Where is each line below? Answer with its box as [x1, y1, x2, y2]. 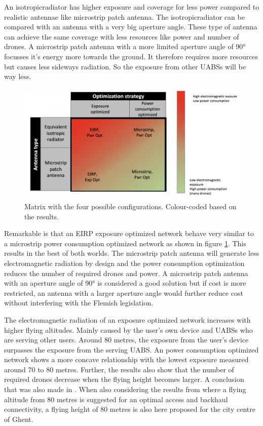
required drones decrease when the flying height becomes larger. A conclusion [4, 374, 244, 384]
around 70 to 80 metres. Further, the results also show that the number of [4, 364, 234, 374]
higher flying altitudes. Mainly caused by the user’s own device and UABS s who [4, 324, 253, 335]
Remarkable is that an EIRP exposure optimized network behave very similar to [4, 228, 254, 239]
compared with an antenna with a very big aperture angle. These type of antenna [4, 21, 257, 32]
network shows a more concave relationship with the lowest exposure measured [4, 354, 249, 365]
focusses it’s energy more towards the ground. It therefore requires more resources [4, 51, 258, 61]
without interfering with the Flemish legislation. [4, 297, 154, 308]
